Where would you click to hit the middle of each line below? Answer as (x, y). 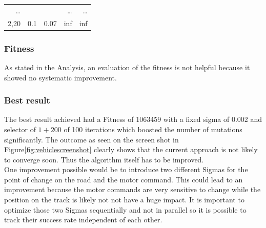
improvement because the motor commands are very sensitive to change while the (132, 189)
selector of (20, 129)
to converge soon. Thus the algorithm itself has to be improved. (104, 159)
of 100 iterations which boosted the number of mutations (153, 129)
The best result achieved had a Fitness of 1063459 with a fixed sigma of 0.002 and (133, 119)
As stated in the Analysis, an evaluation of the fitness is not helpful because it (127, 67)
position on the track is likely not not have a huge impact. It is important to (124, 200)
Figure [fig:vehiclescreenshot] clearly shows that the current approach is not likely (131, 149)
